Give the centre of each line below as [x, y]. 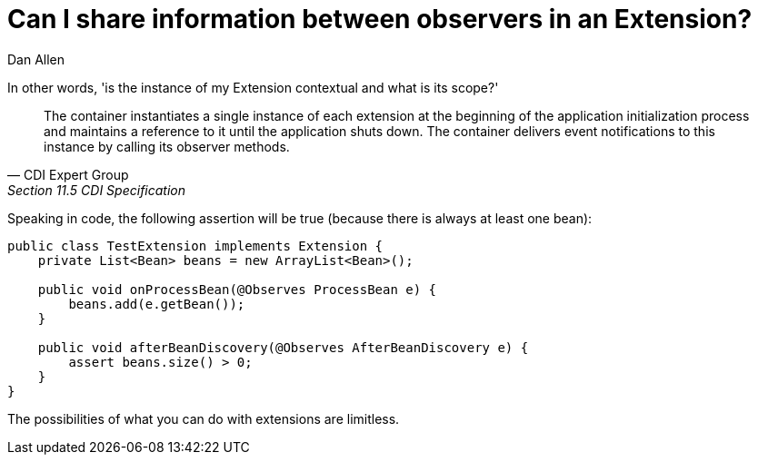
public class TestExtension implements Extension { [195, 246]
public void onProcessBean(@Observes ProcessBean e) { [237, 289]
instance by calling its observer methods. [167, 146]
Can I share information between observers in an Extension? [380, 19]
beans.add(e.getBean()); [157, 304]
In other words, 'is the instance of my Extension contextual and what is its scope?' [253, 87]
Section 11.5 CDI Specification [97, 190]
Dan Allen [36, 59]
